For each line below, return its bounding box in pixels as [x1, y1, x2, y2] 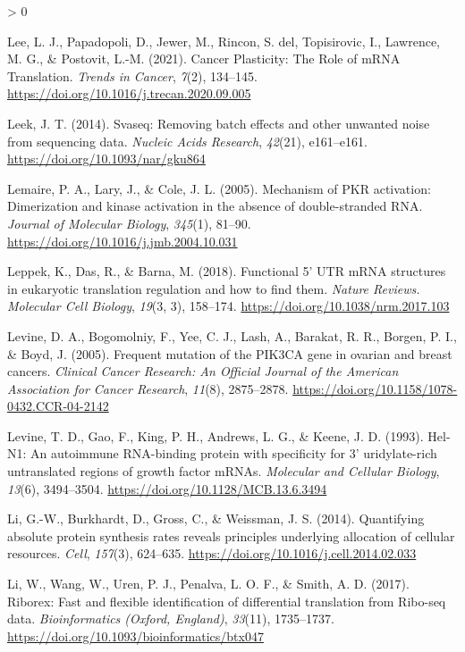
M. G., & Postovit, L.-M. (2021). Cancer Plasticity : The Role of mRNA [7, 49, 401, 68]
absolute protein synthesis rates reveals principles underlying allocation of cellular [7, 526, 455, 545]
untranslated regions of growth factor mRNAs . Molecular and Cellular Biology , [7, 462, 440, 481]
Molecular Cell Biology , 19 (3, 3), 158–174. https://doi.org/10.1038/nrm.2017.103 [7, 297, 450, 315]
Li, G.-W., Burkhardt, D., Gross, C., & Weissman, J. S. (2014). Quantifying [7, 509, 425, 528]
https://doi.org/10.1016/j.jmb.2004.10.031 [7, 231, 238, 250]
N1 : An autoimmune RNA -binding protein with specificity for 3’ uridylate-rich [7, 444, 437, 463]
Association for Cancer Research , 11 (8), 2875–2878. [7, 379, 289, 397]
